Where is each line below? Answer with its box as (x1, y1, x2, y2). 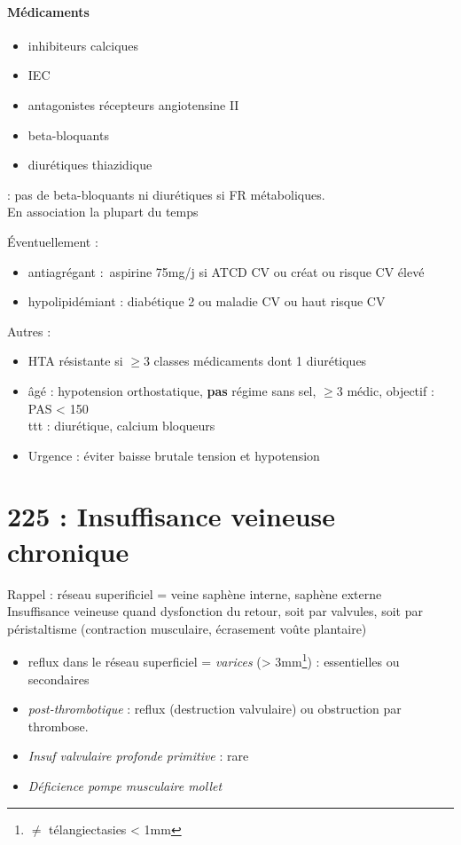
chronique (7, 533, 129, 569)
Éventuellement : (7, 232, 98, 250)
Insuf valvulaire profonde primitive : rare (27, 746, 249, 765)
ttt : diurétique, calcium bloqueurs (27, 416, 215, 435)
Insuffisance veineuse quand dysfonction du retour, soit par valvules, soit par (7, 602, 423, 620)
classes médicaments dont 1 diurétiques (153, 351, 367, 370)
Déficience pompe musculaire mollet (27, 777, 223, 795)
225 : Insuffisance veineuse (7, 498, 336, 534)
